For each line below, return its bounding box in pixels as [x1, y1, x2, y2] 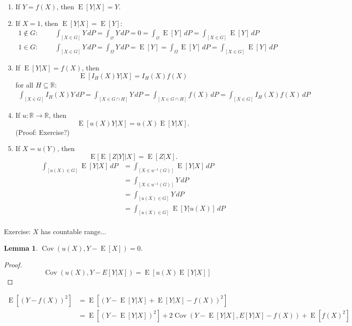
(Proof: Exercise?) [15, 127, 70, 137]
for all [15, 79, 34, 89]
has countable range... [41, 226, 106, 237]
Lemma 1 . [4, 243, 38, 253]
